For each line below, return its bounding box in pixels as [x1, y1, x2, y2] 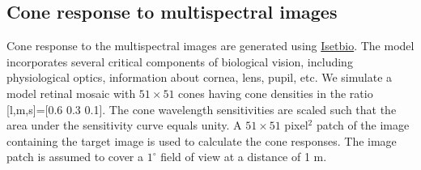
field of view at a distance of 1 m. [160, 148, 327, 165]
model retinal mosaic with [6, 84, 136, 101]
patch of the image [316, 117, 410, 134]
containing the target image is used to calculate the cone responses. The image [6, 132, 397, 149]
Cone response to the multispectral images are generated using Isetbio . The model [6, 37, 415, 54]
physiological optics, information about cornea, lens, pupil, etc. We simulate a [6, 69, 393, 86]
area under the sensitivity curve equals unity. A [6, 117, 242, 134]
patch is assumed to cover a [6, 148, 144, 165]
